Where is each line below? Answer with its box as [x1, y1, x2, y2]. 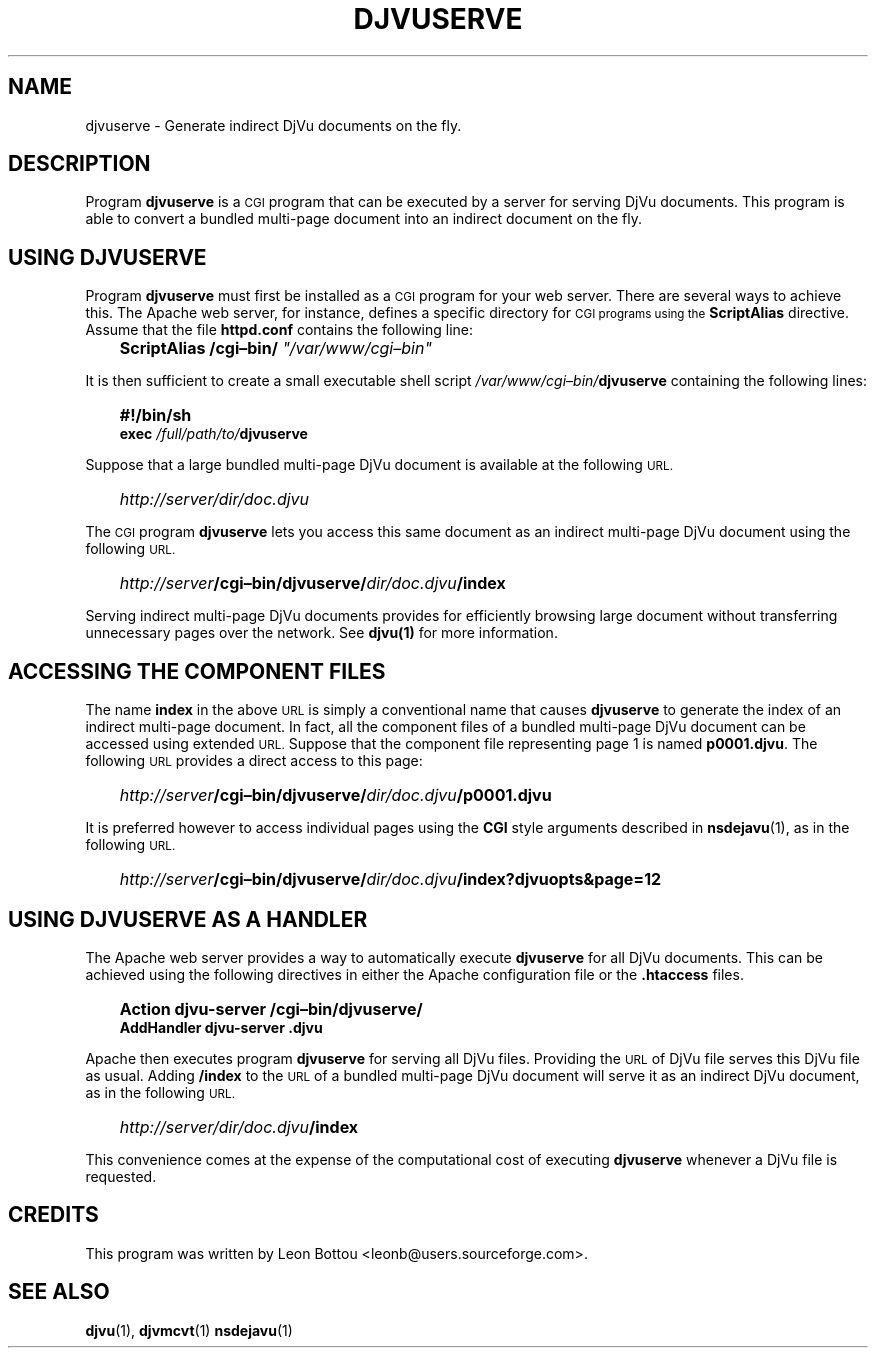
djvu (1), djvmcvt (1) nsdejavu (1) [85, 1321, 293, 1339]
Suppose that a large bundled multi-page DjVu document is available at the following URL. [85, 456, 674, 474]
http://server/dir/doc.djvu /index [119, 1116, 359, 1137]
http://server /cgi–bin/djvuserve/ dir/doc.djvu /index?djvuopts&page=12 [119, 869, 662, 890]
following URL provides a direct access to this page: [85, 752, 423, 770]
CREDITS [8, 1202, 99, 1228]
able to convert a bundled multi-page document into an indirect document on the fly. [85, 210, 642, 228]
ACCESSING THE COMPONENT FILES [8, 658, 386, 684]
